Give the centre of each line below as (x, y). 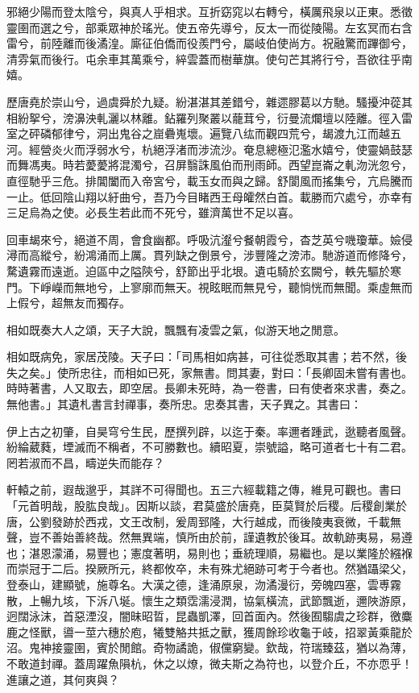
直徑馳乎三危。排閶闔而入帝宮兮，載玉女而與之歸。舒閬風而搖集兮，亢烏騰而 (209, 180)
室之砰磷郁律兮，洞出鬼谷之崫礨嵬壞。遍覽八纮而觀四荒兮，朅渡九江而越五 (204, 133)
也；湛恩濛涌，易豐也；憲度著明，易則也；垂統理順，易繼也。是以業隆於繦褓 (209, 552)
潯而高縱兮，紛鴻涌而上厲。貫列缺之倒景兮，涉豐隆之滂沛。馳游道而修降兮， (209, 255)
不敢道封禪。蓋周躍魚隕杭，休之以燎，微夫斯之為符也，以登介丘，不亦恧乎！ (209, 663)
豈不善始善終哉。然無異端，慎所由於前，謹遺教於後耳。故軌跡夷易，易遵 (220, 537)
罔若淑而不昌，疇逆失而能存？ (85, 462)
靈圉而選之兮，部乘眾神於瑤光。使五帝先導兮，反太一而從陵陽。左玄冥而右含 (209, 27)
